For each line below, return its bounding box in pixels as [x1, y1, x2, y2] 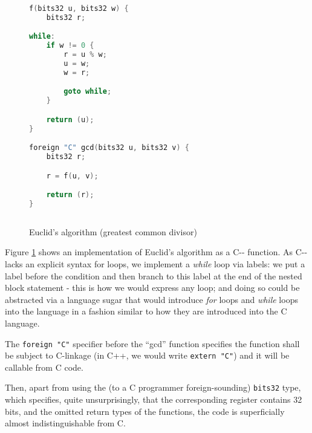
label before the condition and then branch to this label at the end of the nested [5, 269, 302, 282]
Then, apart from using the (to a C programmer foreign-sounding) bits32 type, [5, 381, 301, 394]
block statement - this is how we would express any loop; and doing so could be [5, 281, 300, 294]
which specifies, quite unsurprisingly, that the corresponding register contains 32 [5, 393, 302, 406]
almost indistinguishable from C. [5, 417, 126, 429]
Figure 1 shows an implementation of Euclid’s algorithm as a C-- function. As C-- [5, 246, 308, 258]
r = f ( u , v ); [46, 171, 99, 180]
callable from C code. [5, 360, 83, 373]
